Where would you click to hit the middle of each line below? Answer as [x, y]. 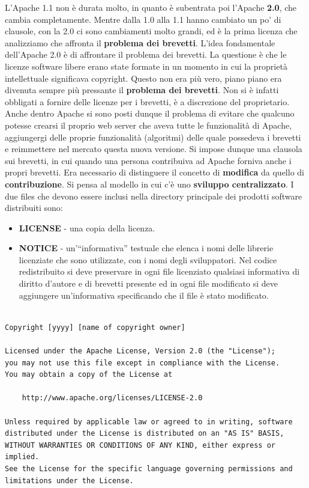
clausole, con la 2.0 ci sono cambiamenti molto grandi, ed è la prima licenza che [151, 31]
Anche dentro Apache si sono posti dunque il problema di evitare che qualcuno [150, 113]
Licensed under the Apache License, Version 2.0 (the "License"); [140, 351]
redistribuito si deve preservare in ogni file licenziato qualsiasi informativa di [159, 271]
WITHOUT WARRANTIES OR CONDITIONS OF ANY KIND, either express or [140, 445]
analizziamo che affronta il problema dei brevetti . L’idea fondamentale [140, 42]
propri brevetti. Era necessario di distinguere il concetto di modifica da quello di [154, 172]
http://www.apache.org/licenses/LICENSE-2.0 [112, 398]
